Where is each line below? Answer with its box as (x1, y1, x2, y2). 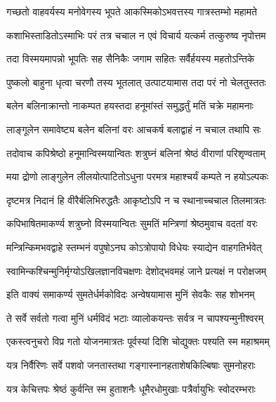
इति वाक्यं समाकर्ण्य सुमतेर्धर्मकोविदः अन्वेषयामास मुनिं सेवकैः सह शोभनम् (6, 287, 255, 302)
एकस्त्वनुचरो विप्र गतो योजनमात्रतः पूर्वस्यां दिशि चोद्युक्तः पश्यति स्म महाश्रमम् (6, 334, 270, 349)
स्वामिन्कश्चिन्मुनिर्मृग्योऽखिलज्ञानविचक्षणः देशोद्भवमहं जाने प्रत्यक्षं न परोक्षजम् (6, 263, 267, 278)
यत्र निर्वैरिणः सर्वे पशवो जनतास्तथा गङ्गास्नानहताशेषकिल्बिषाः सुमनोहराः (6, 357, 256, 372)
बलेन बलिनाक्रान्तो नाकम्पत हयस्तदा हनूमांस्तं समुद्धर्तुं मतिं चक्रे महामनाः (6, 98, 254, 113)
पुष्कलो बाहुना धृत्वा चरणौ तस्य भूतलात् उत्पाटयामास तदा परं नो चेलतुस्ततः (6, 74, 266, 89)
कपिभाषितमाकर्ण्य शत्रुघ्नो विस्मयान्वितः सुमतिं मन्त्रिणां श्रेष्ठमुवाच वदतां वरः (6, 216, 258, 231)
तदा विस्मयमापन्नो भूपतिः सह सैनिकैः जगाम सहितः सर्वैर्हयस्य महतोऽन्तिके (6, 51, 255, 66)
